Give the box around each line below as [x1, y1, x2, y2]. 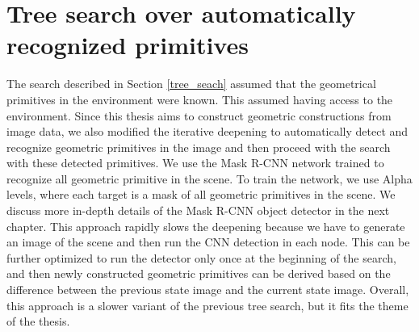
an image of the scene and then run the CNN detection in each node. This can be [6, 233, 410, 250]
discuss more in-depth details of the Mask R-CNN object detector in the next [6, 202, 390, 219]
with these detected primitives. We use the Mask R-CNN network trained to [6, 154, 384, 171]
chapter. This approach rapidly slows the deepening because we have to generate [6, 217, 405, 234]
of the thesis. [6, 313, 70, 330]
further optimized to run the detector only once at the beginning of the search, [6, 249, 396, 266]
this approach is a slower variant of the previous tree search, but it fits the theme [6, 296, 409, 313]
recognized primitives [6, 28, 249, 61]
